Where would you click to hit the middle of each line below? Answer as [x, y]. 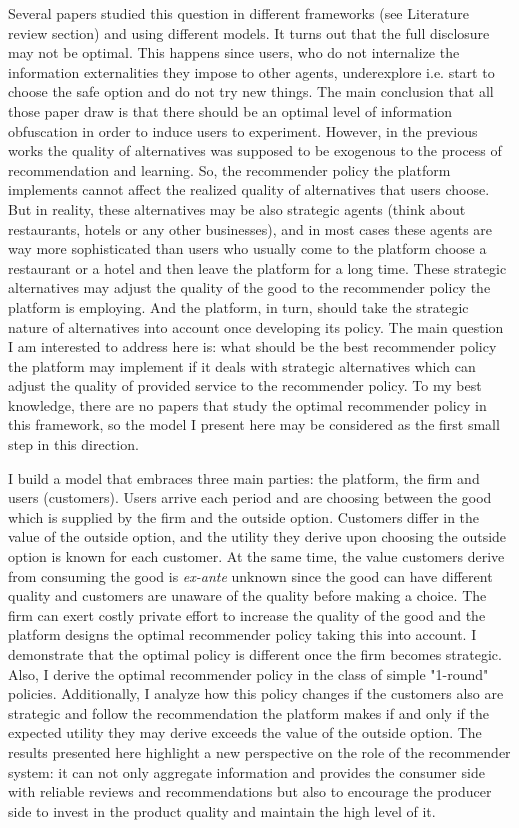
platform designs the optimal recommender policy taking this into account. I [242, 634]
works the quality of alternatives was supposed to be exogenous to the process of [255, 150]
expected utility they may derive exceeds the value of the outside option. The [245, 732]
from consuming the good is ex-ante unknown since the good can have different [250, 575]
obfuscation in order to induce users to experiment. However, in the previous [243, 130]
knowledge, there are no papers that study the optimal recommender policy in [247, 404]
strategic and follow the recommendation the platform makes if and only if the [248, 712]
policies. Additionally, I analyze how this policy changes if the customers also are [256, 693]
